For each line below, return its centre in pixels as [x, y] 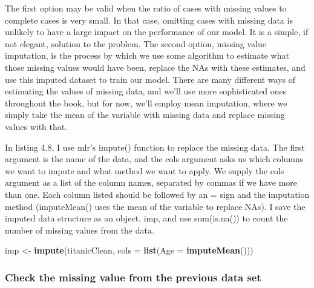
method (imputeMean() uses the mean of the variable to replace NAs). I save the [155, 206]
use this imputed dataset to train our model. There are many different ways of [150, 79]
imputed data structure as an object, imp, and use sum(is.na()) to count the [146, 218]
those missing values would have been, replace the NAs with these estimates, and [155, 67]
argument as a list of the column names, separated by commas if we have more [151, 182]
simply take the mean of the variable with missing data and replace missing [145, 115]
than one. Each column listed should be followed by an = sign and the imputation [157, 194]
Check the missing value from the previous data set [133, 277]
